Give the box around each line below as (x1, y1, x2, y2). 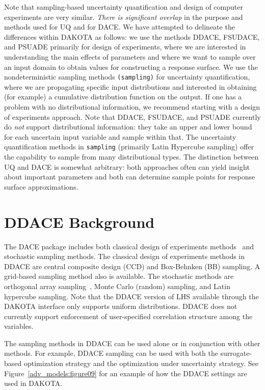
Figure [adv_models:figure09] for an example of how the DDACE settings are (4, 368, 247, 378)
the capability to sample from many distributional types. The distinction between (4, 151, 259, 162)
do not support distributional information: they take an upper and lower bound (4, 121, 252, 132)
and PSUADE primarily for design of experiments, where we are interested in (4, 41, 246, 52)
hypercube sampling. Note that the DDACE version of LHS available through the (4, 291, 259, 301)
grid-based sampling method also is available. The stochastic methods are (4, 271, 234, 281)
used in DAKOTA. (4, 378, 63, 388)
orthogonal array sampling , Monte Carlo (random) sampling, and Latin (4, 280, 230, 291)
